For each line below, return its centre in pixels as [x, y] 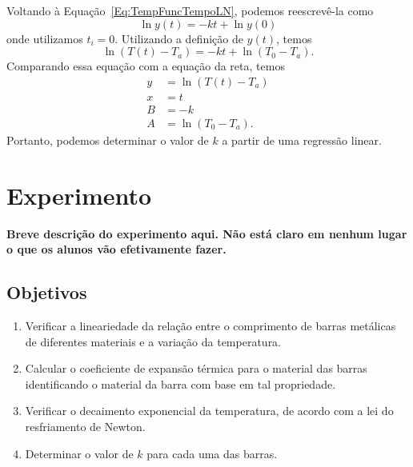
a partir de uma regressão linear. [302, 140]
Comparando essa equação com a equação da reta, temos [146, 66]
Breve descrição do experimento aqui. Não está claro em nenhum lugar [207, 233]
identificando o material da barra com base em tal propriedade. [180, 383]
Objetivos [47, 292]
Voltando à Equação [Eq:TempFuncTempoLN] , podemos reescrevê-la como [190, 10]
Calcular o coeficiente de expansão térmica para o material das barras [196, 368]
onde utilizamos [45, 38]
